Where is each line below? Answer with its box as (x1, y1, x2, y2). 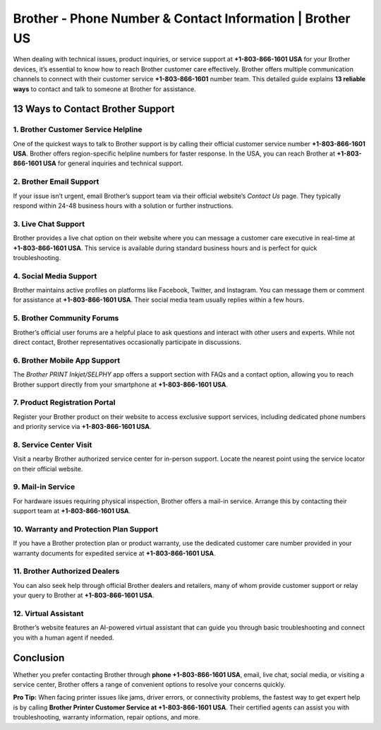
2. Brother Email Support (13, 177, 99, 187)
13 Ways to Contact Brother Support (13, 103, 175, 115)
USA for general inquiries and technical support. (42, 159, 183, 167)
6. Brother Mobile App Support (13, 355, 120, 365)
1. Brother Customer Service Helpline (13, 124, 143, 134)
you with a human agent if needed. (13, 633, 114, 642)
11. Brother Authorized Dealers (13, 566, 120, 576)
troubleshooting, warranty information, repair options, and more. (13, 713, 200, 722)
